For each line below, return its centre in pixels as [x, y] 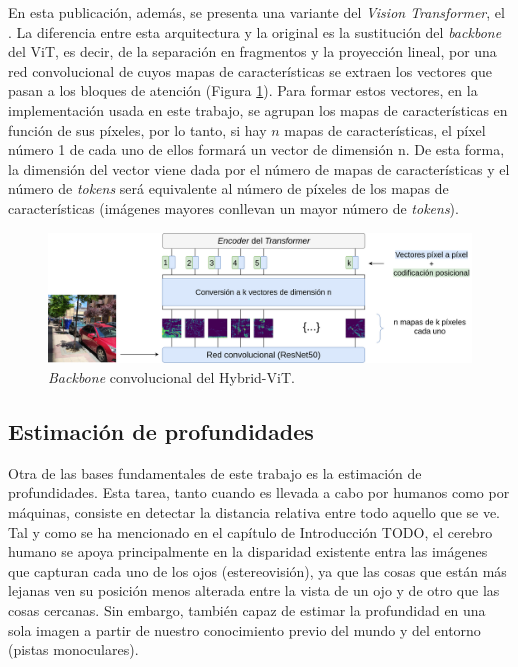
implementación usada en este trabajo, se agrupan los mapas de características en [258, 109]
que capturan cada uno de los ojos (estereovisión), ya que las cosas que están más [257, 570]
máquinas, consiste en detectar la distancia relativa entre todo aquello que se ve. [254, 511]
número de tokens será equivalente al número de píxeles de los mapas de [228, 188]
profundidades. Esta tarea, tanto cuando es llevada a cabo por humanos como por [259, 492]
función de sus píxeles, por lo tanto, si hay [137, 129]
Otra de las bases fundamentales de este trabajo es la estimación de [215, 472]
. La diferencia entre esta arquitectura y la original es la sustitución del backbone [255, 31]
